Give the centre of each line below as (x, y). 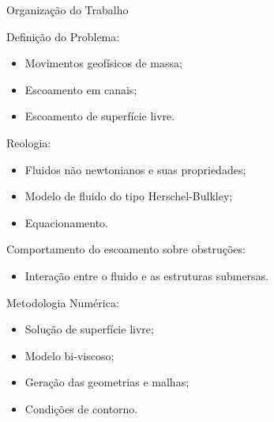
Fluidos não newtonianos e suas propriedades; (135, 169)
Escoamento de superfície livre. (100, 116)
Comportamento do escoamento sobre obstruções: (126, 249)
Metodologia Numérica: (63, 302)
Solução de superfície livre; (89, 329)
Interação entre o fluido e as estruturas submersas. (147, 275)
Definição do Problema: (63, 36)
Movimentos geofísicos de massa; (103, 63)
